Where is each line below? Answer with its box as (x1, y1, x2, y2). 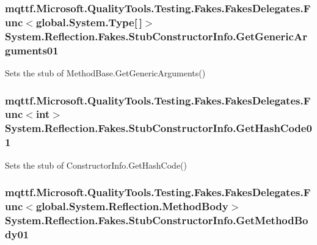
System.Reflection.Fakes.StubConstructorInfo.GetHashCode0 (5, 120, 312, 136)
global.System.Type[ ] (35, 14, 142, 29)
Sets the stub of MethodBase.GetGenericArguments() (5, 66, 206, 79)
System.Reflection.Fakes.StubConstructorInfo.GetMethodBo (5, 212, 308, 227)
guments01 (5, 42, 59, 57)
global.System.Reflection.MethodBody (35, 199, 228, 213)
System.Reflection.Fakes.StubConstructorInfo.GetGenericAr (5, 28, 307, 43)
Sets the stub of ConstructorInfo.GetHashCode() (5, 158, 188, 171)
